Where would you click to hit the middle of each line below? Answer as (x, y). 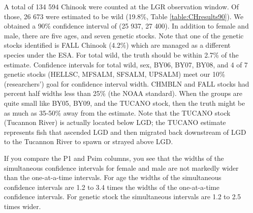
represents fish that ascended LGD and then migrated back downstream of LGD (125, 132)
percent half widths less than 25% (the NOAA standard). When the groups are (123, 93)
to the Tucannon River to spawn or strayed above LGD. (89, 141)
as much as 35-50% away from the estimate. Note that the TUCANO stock (117, 112)
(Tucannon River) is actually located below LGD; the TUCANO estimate (115, 122)
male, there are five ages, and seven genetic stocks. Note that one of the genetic (124, 35)
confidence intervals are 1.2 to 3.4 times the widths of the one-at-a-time (112, 187)
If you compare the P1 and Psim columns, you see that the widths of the (114, 158)
